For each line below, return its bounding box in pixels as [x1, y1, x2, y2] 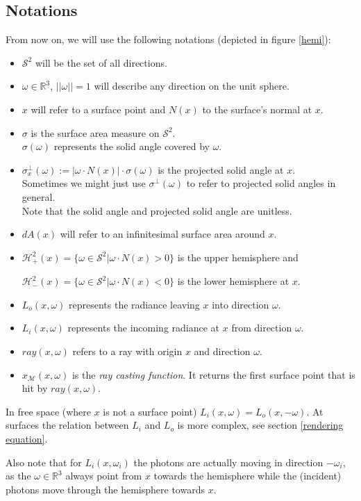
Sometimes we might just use [22, 176, 146, 190]
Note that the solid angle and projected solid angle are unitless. [22, 203, 292, 217]
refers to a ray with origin [72, 343, 183, 358]
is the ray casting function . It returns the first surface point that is [72, 367, 355, 381]
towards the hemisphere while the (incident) [153, 468, 342, 483]
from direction [231, 320, 292, 335]
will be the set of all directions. [35, 55, 167, 69]
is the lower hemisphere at [177, 274, 289, 288]
